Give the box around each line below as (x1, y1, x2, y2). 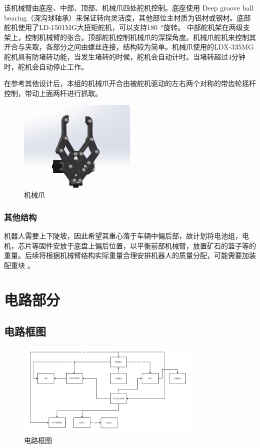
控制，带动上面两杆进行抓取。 (4, 87, 102, 98)
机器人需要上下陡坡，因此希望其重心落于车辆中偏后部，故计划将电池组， (4, 230, 242, 241)
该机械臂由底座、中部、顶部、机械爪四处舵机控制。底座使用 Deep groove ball (4, 2, 254, 12)
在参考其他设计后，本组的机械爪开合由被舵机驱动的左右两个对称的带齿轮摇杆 (4, 78, 256, 88)
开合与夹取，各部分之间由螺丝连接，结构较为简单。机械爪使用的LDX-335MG (4, 41, 254, 52)
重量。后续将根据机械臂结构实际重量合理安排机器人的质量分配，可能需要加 (4, 250, 249, 260)
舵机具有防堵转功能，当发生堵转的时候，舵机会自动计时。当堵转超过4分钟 (4, 51, 245, 61)
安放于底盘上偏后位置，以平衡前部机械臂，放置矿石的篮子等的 (52, 240, 256, 250)
